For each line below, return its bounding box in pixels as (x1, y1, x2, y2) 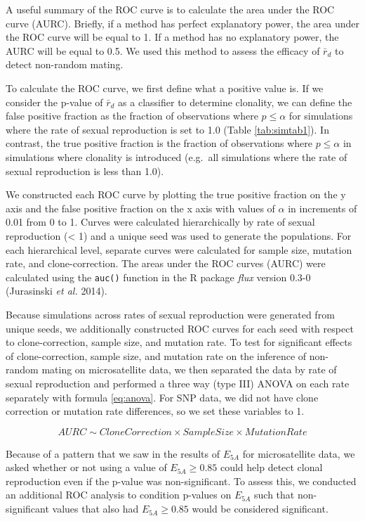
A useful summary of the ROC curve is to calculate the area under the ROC (6, 2, 335, 16)
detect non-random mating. (6, 57, 124, 72)
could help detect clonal (220, 460, 323, 475)
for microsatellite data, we (242, 446, 355, 461)
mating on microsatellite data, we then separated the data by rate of (41, 362, 337, 377)
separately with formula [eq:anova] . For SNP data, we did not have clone (6, 390, 319, 404)
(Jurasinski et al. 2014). (6, 283, 107, 298)
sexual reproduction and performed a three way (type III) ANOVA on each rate (6, 375, 350, 390)
